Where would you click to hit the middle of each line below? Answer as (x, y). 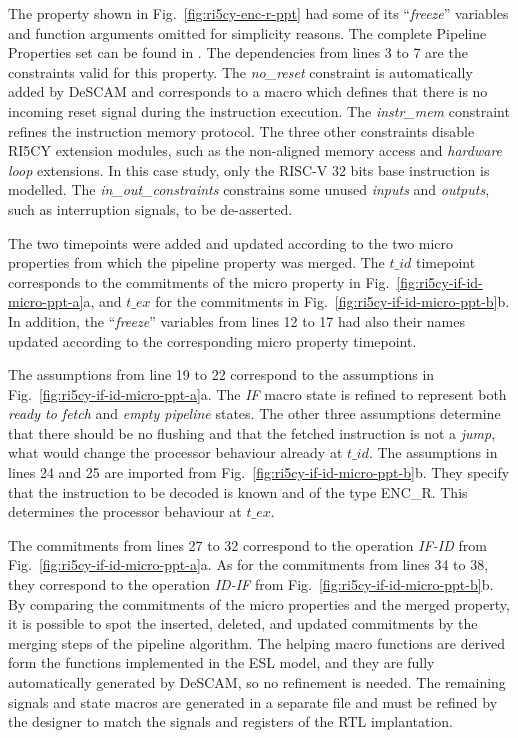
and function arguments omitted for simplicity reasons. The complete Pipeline (247, 32)
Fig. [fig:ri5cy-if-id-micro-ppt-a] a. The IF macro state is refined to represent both (257, 393)
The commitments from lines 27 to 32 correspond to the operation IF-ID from (247, 544)
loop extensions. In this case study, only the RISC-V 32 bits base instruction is (249, 169)
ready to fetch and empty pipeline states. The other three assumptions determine (254, 413)
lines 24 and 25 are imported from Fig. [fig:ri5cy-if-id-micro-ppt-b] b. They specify (259, 472)
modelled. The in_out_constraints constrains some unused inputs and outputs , (249, 189)
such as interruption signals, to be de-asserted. (150, 208)
